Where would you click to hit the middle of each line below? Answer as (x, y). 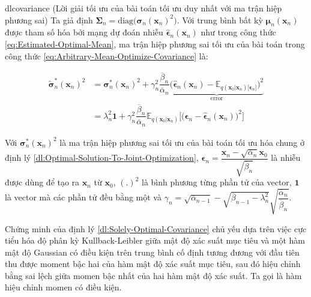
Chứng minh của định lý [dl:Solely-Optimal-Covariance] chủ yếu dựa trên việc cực (156, 228)
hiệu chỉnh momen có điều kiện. (63, 287)
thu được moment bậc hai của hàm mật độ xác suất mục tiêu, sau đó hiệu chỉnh (153, 264)
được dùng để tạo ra (42, 182)
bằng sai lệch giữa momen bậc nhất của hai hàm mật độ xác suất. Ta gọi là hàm (153, 275)
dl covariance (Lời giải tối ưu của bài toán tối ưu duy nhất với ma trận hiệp (143, 8)
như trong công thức (238, 32)
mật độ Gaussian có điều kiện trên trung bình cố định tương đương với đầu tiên (152, 252)
